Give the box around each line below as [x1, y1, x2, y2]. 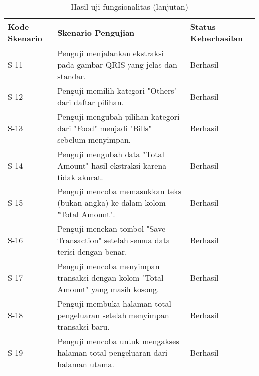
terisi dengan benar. [57, 246, 127, 257]
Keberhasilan [190, 32, 243, 44]
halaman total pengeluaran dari [57, 347, 168, 358]
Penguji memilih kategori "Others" [57, 85, 177, 96]
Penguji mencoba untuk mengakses [57, 335, 179, 347]
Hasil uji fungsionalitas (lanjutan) [71, 1, 188, 12]
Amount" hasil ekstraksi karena [57, 160, 167, 171]
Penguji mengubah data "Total [57, 148, 164, 160]
